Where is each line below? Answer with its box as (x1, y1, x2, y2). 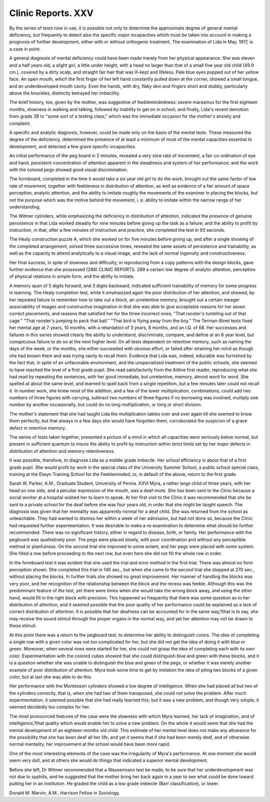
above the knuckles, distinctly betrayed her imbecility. (9, 90, 120, 96)
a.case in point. (9, 46, 41, 52)
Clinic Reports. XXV (9, 8, 93, 19)
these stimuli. (9, 623, 37, 629)
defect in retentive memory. (9, 425, 66, 431)
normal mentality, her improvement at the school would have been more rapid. (9, 741, 170, 747)
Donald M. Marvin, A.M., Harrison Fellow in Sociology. (9, 789, 120, 795)
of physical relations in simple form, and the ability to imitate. (9, 273, 134, 280)
